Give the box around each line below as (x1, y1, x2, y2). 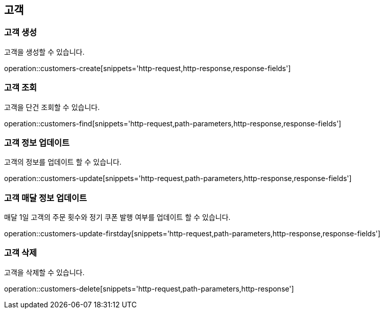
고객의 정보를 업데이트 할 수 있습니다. (4, 158, 122, 167)
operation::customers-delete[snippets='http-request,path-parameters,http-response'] (4, 284, 294, 293)
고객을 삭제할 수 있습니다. (4, 267, 85, 277)
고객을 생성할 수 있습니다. (4, 47, 85, 56)
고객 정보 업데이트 (4, 137, 70, 148)
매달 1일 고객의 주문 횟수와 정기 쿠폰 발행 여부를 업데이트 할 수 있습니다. (4, 213, 231, 222)
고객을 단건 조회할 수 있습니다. (4, 102, 100, 111)
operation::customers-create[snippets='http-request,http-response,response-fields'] (4, 63, 291, 73)
